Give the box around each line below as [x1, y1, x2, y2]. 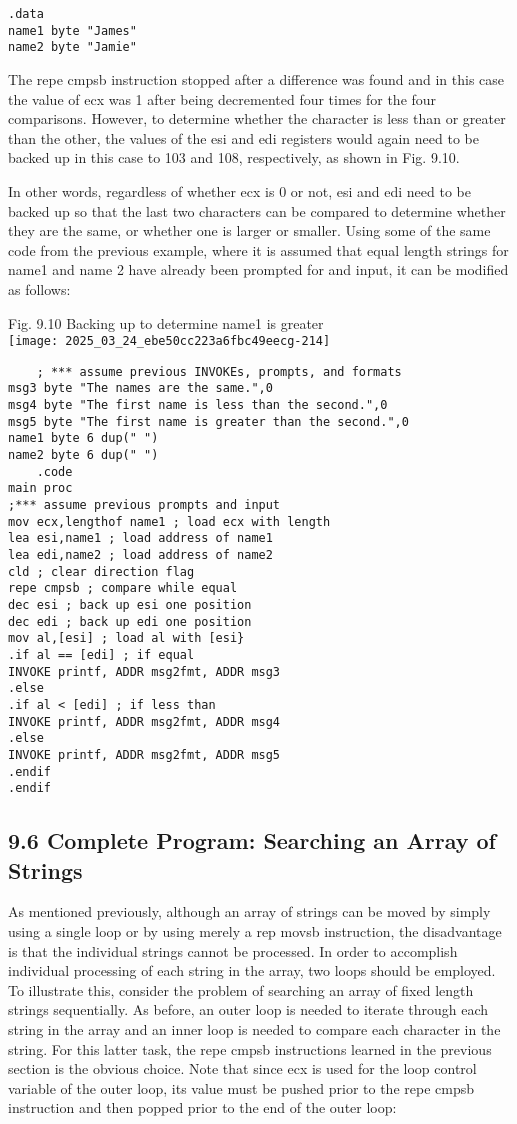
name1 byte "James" [8, 23, 137, 38]
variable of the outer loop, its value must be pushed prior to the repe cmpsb [8, 1077, 475, 1098]
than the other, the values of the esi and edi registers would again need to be [8, 127, 479, 148]
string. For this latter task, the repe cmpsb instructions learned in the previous [8, 1038, 492, 1059]
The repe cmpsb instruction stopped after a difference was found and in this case [8, 68, 505, 89]
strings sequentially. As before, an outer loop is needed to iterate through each [8, 999, 489, 1020]
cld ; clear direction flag [8, 564, 195, 579]
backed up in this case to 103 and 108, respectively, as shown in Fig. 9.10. [8, 147, 460, 168]
